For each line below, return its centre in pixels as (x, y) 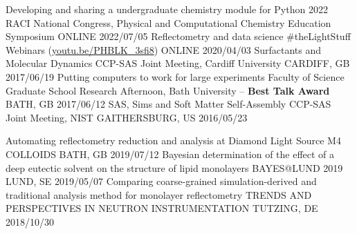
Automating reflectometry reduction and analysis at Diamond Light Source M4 (173, 140)
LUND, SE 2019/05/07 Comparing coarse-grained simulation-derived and (161, 181)
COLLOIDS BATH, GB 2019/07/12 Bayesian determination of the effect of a (170, 154)
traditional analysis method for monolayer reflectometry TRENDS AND (159, 194)
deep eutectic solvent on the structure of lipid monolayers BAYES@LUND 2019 (174, 167)
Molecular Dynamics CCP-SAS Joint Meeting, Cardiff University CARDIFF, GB (178, 63)
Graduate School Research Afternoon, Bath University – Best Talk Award (168, 90)
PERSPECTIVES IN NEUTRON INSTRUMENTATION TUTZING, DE (162, 208)
